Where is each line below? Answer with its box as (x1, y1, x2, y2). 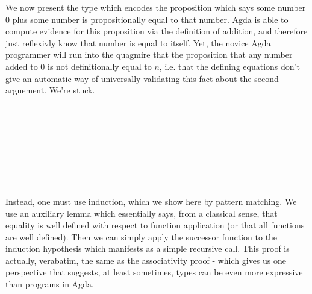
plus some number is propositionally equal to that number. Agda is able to (12, 13, 289, 25)
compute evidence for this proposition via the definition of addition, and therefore (5, 25, 308, 37)
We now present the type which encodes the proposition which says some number (5, 1, 306, 13)
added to (5, 60, 38, 72)
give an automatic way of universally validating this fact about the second (5, 72, 279, 84)
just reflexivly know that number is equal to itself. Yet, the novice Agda (5, 36, 271, 49)
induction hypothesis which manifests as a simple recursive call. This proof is (5, 242, 290, 255)
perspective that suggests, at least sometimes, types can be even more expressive (5, 266, 303, 278)
